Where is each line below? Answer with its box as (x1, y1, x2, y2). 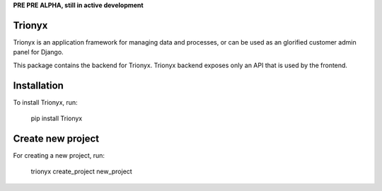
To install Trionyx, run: (13, 98, 78, 106)
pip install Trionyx (30, 114, 83, 122)
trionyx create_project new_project (30, 167, 132, 176)
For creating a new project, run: (13, 151, 105, 159)
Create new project (13, 132, 99, 144)
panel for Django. (13, 48, 64, 57)
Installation (13, 79, 64, 91)
